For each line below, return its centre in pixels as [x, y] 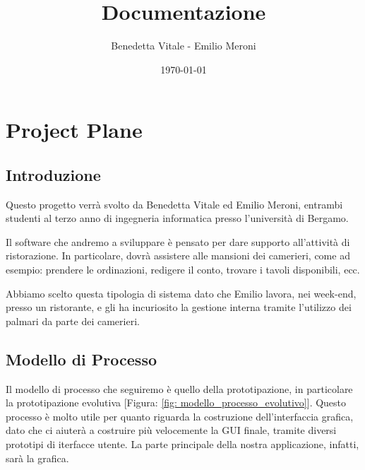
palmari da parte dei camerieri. [73, 321]
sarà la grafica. [37, 458]
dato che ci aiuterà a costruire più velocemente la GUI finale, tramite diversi [171, 430]
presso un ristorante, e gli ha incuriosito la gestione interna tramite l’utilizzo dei [179, 307]
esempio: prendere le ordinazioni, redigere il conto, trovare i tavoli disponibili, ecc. [183, 270]
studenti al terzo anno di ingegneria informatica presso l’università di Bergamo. [177, 218]
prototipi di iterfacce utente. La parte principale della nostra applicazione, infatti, [182, 444]
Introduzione [53, 174]
